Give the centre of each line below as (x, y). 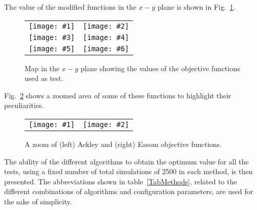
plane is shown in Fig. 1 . (196, 7)
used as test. (44, 78)
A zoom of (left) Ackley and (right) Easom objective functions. (123, 144)
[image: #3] (52, 37)
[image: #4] (106, 37)
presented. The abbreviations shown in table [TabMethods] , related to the (121, 181)
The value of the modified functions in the (70, 7)
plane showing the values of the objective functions (160, 68)
